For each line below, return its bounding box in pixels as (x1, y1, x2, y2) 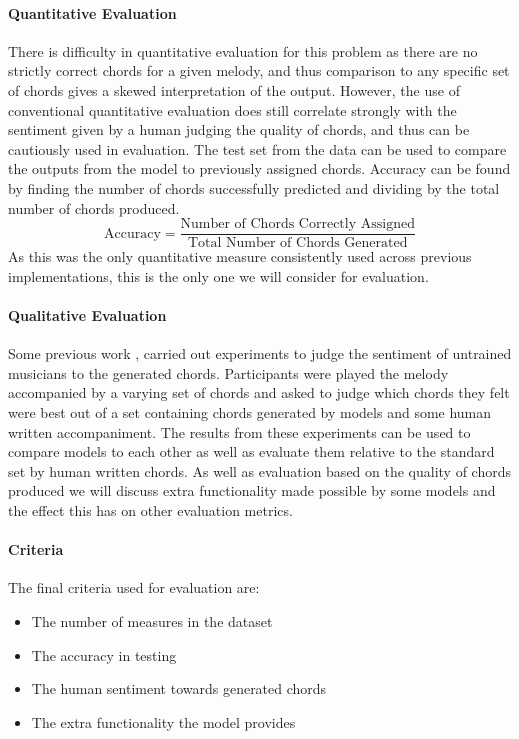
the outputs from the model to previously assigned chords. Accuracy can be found (8, 158, 511, 179)
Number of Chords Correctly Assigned (180, 217, 415, 232)
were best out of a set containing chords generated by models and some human (8, 401, 492, 422)
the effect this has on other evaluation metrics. (8, 499, 293, 520)
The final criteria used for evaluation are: (8, 577, 260, 598)
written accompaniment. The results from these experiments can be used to (8, 421, 471, 442)
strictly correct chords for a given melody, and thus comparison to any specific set (8, 60, 510, 81)
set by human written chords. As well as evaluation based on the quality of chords (8, 460, 512, 481)
